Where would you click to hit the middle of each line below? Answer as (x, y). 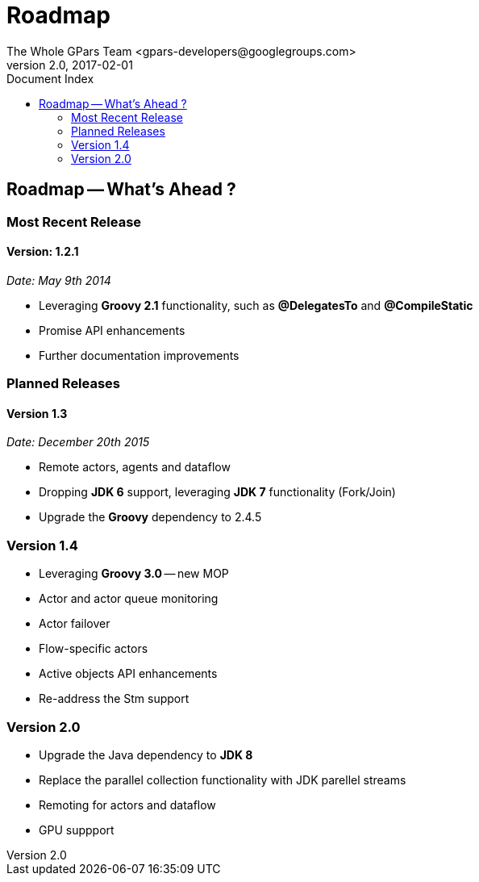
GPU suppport (77, 830)
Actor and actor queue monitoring (129, 599)
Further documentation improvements (139, 355)
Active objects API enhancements (128, 674)
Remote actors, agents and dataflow (135, 467)
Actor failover (75, 624)
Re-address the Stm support (114, 699)
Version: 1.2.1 (43, 252)
